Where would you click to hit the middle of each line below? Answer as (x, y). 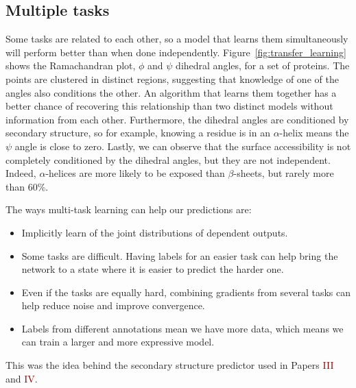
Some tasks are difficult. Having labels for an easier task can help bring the (180, 255)
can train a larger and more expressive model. (118, 342)
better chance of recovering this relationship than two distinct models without (169, 106)
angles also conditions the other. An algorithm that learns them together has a (171, 92)
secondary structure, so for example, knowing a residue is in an (138, 133)
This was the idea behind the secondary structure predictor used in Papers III (170, 365)
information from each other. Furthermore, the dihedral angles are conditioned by (177, 119)
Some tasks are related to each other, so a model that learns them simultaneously (177, 39)
